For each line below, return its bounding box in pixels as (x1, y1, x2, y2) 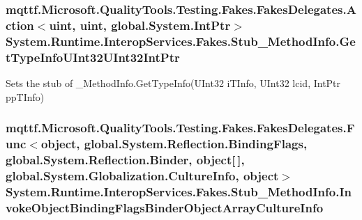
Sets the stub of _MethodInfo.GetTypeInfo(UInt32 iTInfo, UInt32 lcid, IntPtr (6, 75, 341, 90)
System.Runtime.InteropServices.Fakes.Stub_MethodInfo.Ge (6, 32, 356, 49)
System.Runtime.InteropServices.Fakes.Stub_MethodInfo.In (6, 182, 352, 200)
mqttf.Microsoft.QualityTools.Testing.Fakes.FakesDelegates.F (6, 119, 355, 136)
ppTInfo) (6, 89, 45, 104)
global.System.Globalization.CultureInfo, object (6, 166, 279, 184)
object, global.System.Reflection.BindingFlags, (40, 135, 308, 152)
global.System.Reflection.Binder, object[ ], (6, 150, 245, 168)
